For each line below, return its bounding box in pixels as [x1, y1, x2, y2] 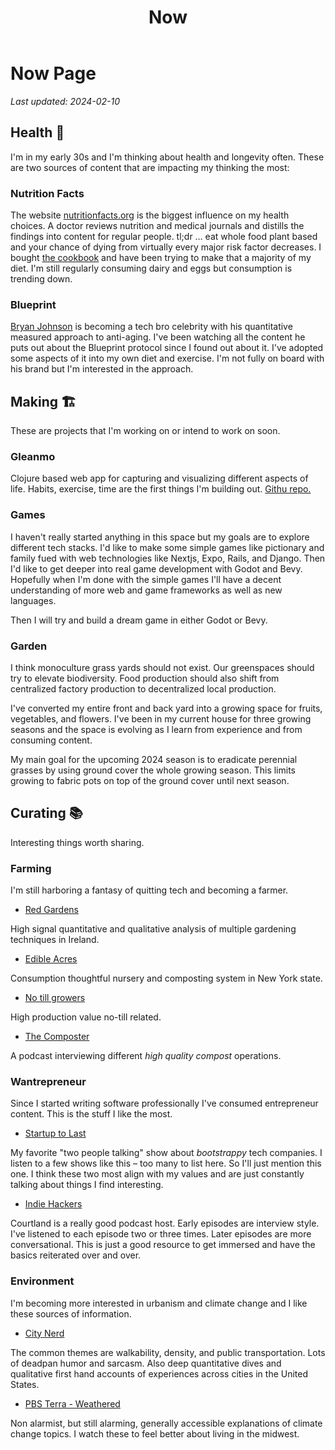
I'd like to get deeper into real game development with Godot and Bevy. [10, 562, 303, 575]
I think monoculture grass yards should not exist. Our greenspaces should [10, 662, 315, 674]
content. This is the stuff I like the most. [10, 1108, 173, 1120]
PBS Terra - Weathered [24, 1397, 121, 1410]
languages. [10, 594, 57, 606]
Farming [10, 861, 52, 875]
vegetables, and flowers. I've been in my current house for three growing [10, 713, 312, 725]
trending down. [10, 273, 73, 285]
